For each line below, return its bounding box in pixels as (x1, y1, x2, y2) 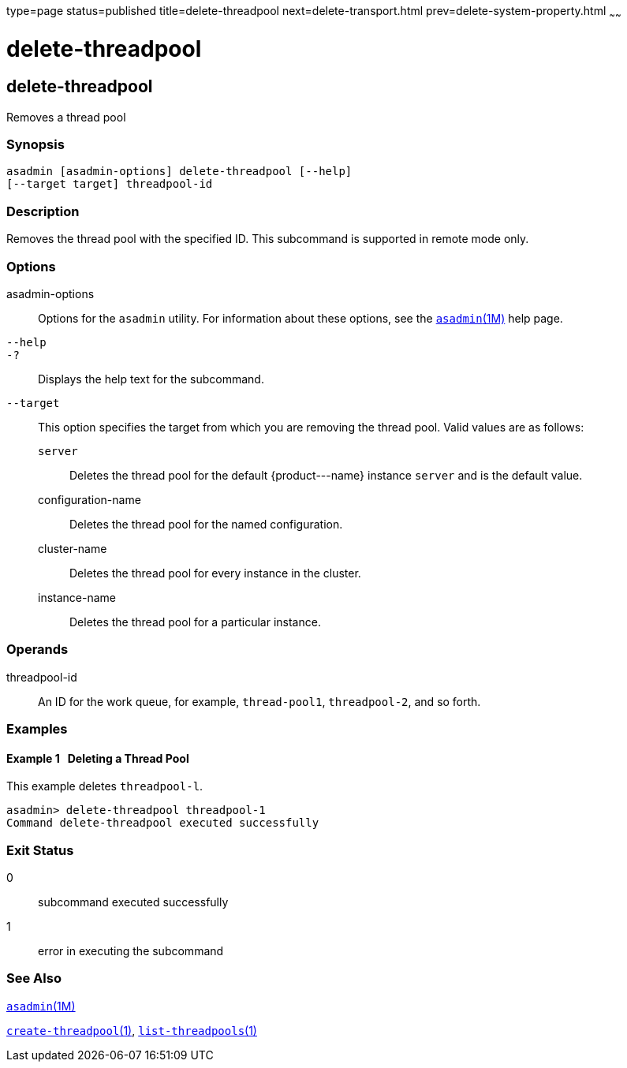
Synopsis (6, 136, 65, 153)
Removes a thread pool (6, 110, 126, 124)
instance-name (38, 590, 116, 604)
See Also (6, 970, 62, 987)
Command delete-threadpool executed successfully (6, 816, 319, 830)
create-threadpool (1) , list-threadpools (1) (6, 1023, 257, 1037)
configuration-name (38, 492, 141, 506)
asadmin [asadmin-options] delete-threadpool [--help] (6, 165, 353, 178)
